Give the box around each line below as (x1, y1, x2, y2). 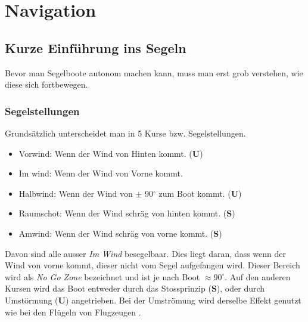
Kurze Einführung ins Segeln (5, 38, 186, 57)
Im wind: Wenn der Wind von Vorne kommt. (18, 167, 183, 179)
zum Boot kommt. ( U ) (158, 187, 242, 199)
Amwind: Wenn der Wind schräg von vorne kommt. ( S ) (18, 227, 222, 239)
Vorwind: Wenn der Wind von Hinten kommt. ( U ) (18, 147, 203, 159)
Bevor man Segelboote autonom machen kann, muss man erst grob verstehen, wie (5, 66, 303, 79)
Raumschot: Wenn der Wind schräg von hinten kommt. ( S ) (18, 207, 235, 219)
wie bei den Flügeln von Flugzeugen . (5, 305, 141, 318)
